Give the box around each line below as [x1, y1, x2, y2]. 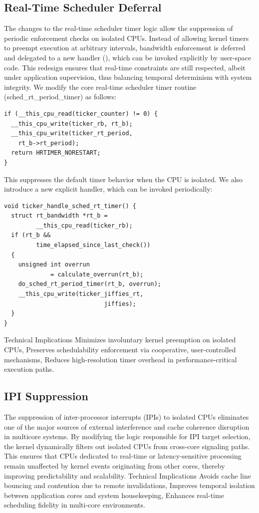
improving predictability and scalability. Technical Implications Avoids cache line [4, 470, 252, 481]
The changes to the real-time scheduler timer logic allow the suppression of [4, 23, 233, 33]
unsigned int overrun [18, 261, 90, 268]
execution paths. [4, 364, 54, 374]
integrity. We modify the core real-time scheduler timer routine [4, 81, 197, 92]
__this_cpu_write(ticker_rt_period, [11, 130, 133, 137]
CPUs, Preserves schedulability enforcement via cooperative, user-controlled [4, 344, 236, 355]
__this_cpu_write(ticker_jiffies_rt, [18, 290, 144, 298]
